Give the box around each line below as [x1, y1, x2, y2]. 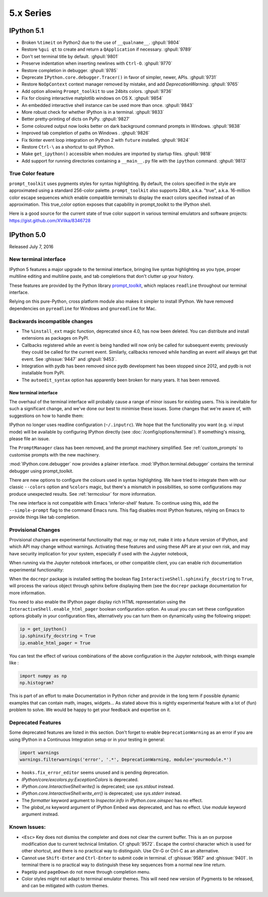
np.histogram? [19, 680, 54, 686]
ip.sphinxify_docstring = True [19, 633, 96, 639]
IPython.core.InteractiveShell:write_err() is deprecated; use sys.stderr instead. [21, 791, 182, 797]
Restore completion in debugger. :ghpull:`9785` [21, 67, 118, 73]
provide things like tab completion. [9, 514, 80, 520]
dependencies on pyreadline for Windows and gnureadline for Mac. [9, 305, 157, 311]
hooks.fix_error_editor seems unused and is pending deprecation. [21, 770, 169, 776]
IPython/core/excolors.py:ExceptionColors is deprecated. [21, 776, 139, 783]
